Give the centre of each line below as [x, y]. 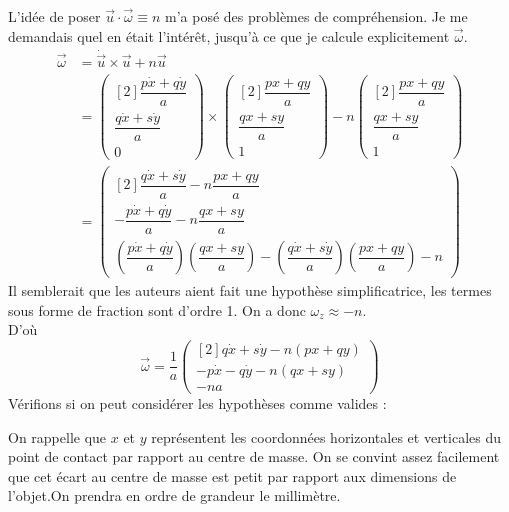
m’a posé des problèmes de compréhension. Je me [316, 16]
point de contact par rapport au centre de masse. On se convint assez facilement [254, 456]
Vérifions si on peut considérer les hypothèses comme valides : [197, 403]
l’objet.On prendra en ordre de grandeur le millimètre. [174, 495]
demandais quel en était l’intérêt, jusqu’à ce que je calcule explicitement [229, 35]
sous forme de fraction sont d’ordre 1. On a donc [157, 309]
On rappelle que [57, 436]
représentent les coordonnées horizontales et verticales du [326, 436]
